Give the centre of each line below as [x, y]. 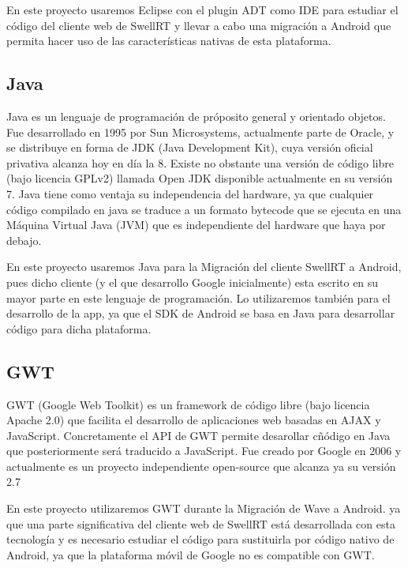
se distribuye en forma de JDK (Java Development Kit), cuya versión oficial [190, 147]
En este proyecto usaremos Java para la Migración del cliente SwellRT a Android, [204, 267]
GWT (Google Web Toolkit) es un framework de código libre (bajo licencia [188, 404]
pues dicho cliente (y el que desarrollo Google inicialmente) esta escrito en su [193, 282]
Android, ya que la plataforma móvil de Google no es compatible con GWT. [191, 554]
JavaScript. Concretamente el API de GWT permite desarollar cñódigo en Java [198, 435]
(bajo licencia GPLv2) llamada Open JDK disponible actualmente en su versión [200, 178]
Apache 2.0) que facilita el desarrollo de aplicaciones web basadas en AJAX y [194, 420]
